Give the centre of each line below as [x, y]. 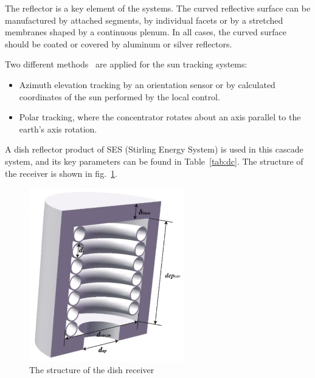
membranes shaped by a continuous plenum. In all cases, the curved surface [146, 32]
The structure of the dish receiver [92, 370]
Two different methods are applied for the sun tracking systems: [126, 64]
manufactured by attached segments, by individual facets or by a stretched [144, 20]
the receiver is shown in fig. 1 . [61, 173]
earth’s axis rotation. [58, 129]
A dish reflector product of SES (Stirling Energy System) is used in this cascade [154, 149]
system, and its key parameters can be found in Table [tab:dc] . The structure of [154, 161]
